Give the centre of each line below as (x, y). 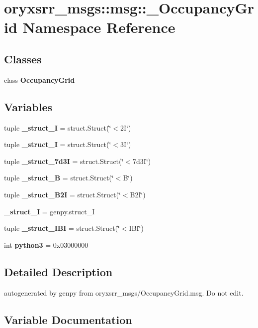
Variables (28, 106)
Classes (23, 59)
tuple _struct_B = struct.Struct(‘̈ (59, 178)
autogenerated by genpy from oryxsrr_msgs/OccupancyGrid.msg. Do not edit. (124, 292)
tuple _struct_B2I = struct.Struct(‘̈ (62, 194)
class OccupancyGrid (40, 80)
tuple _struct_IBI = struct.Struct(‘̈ (62, 228)
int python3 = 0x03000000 (46, 245)
